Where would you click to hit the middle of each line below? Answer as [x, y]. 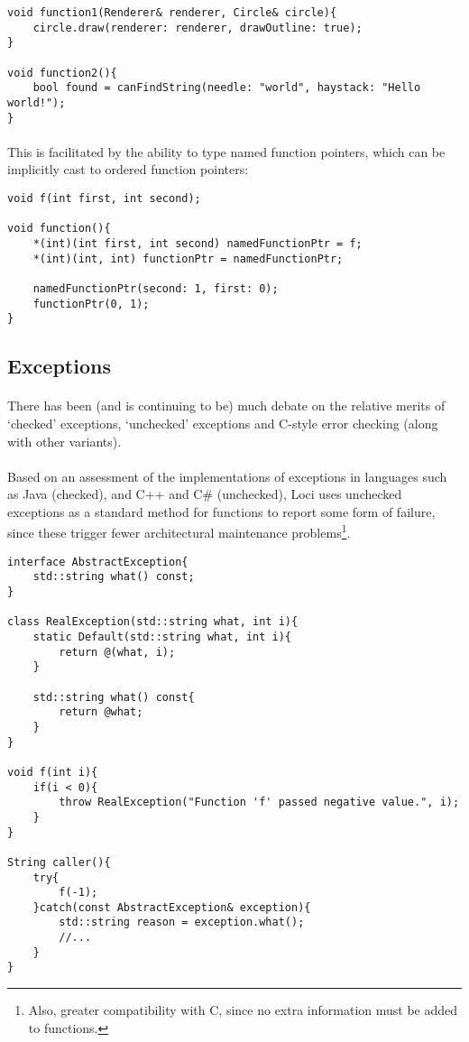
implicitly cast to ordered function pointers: [128, 169]
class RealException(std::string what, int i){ [153, 622]
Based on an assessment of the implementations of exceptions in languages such [227, 476]
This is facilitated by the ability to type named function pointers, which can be [226, 151]
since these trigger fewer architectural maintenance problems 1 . [179, 531]
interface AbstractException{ [98, 562]
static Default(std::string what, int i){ [162, 637]
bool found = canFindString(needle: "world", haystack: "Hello [227, 88]
